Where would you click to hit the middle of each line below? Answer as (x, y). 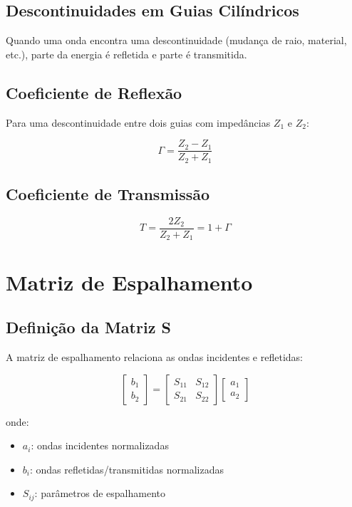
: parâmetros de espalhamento (100, 493)
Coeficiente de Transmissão (108, 194)
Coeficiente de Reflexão (94, 92)
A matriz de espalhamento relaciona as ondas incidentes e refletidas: (154, 357)
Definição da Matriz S (88, 327)
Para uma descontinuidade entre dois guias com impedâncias (138, 122)
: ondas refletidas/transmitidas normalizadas (126, 469)
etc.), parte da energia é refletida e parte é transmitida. (126, 54)
